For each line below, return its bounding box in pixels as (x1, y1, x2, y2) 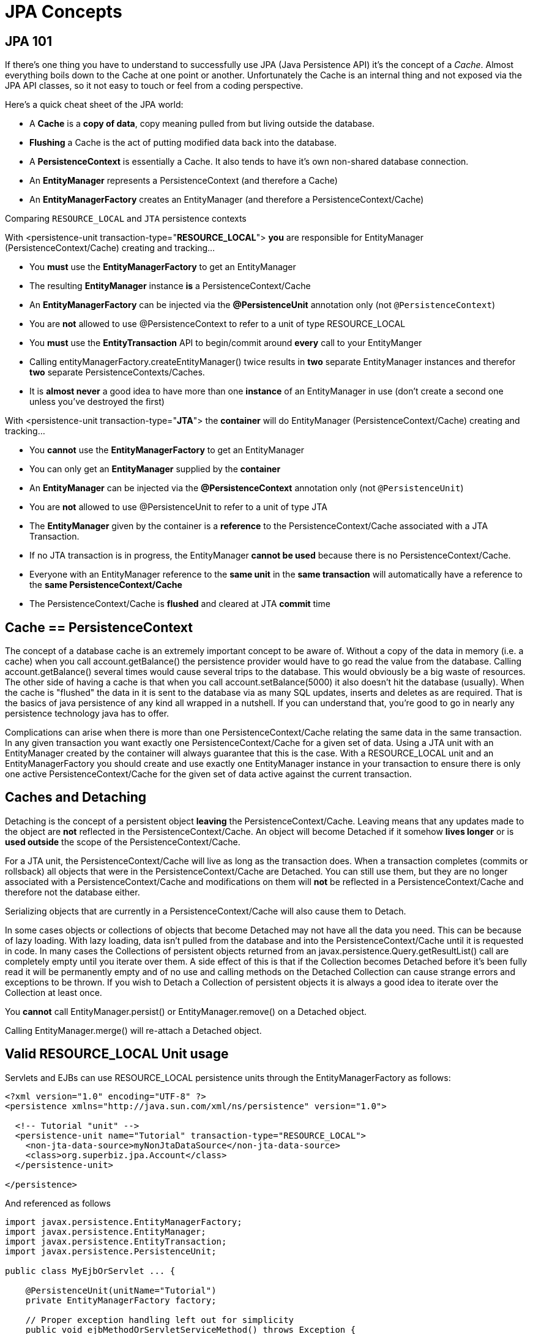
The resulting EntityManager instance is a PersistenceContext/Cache (29, 281, 311, 292)
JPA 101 (5, 33, 53, 49)
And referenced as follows (5, 1197, 111, 1208)
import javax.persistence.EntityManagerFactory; (5, 1216, 242, 1227)
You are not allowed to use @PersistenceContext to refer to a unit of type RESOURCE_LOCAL (29, 318, 406, 330)
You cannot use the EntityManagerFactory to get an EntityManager (29, 445, 304, 456)
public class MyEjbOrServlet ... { (5, 1265, 176, 1276)
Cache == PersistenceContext (5, 619, 193, 635)
